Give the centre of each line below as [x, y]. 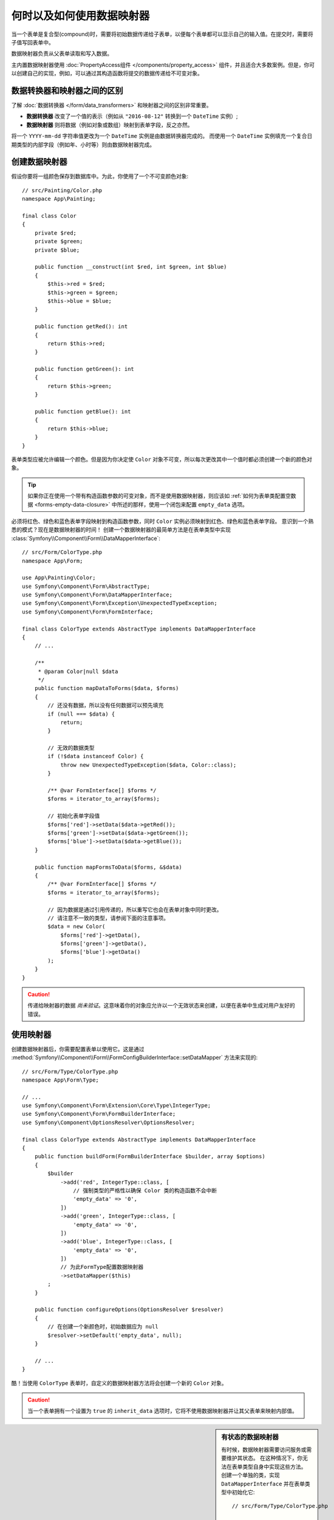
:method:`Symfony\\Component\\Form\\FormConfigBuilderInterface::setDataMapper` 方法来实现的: [135, 1057]
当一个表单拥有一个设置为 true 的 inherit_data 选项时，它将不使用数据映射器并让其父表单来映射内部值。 [162, 1411]
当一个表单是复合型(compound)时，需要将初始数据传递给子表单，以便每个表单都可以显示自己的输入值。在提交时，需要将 [162, 34]
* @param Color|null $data [78, 671]
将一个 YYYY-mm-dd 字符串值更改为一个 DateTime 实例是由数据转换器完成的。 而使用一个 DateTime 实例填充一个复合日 [162, 136]
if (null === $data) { [81, 714]
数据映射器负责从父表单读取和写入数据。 [62, 54]
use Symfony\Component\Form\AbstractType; [86, 586]
